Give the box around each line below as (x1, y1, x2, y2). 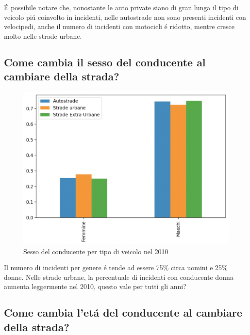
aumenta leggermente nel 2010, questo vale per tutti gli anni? (4, 281, 186, 291)
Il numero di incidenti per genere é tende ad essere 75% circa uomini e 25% (4, 262, 228, 273)
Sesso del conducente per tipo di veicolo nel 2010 (23, 246, 168, 256)
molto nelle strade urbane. (4, 30, 82, 41)
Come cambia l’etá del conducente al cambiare (4, 305, 242, 320)
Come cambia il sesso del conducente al (4, 54, 206, 69)
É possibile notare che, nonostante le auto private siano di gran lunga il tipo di (4, 2, 239, 12)
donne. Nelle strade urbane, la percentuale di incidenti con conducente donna (4, 272, 233, 282)
